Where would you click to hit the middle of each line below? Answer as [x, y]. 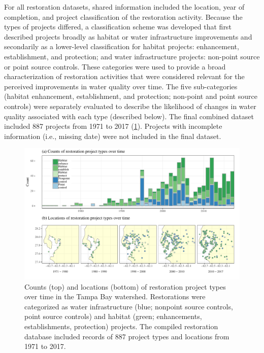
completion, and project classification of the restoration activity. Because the [123, 16]
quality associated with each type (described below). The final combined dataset [129, 116]
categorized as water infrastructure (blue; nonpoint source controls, [129, 306]
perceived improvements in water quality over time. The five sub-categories [121, 86]
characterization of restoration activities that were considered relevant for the [124, 76]
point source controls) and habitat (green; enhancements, [113, 316]
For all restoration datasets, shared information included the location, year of [124, 7]
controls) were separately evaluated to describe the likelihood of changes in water [130, 106]
